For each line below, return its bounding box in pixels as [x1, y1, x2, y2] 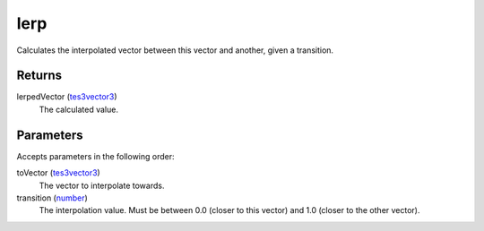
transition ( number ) [16, 192, 89, 203]
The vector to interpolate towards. [39, 180, 165, 191]
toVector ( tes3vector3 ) [16, 167, 100, 178]
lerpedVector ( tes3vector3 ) [16, 91, 117, 102]
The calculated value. [39, 104, 118, 115]
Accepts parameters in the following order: [16, 150, 175, 161]
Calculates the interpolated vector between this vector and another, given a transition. [16, 45, 334, 56]
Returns [16, 68, 63, 83]
